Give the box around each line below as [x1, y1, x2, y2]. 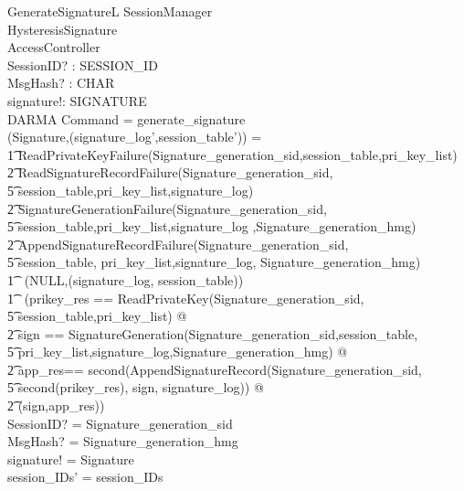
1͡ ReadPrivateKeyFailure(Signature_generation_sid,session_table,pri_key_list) [7, 144, 458, 164]
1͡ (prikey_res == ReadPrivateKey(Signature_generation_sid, [7, 288, 364, 307]
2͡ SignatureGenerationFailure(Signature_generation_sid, [7, 198, 327, 218]
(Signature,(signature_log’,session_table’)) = [7, 127, 262, 146]
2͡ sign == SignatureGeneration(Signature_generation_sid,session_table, [7, 324, 418, 343]
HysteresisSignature [7, 19, 118, 38]
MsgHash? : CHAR [7, 73, 115, 92]
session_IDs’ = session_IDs [7, 467, 163, 486]
